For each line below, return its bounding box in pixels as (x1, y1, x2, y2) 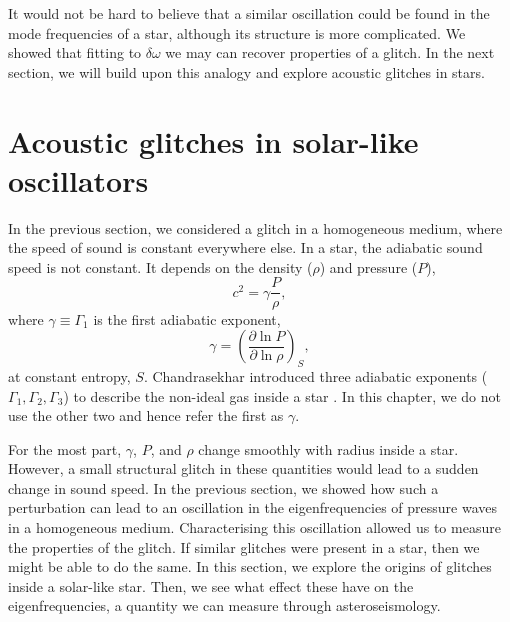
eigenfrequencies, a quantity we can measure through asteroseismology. (8, 595, 441, 616)
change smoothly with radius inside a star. (198, 438, 459, 459)
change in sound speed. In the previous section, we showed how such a (8, 477, 439, 498)
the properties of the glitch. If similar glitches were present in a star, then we (8, 536, 480, 557)
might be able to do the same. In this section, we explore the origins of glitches (8, 556, 492, 577)
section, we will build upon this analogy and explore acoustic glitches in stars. (8, 61, 485, 82)
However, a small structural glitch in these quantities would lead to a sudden (8, 458, 479, 479)
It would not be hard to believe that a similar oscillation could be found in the (8, 3, 490, 23)
